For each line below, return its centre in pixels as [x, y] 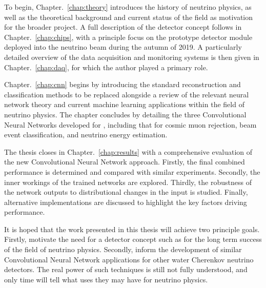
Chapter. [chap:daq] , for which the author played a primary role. [106, 67]
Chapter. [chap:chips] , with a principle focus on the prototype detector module [128, 37]
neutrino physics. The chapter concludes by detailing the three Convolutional [125, 114]
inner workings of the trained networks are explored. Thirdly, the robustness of [128, 182]
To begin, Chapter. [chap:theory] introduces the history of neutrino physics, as [128, 7]
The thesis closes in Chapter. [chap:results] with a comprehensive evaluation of [128, 151]
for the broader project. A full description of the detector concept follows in [123, 27]
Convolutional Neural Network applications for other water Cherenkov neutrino [129, 259]
